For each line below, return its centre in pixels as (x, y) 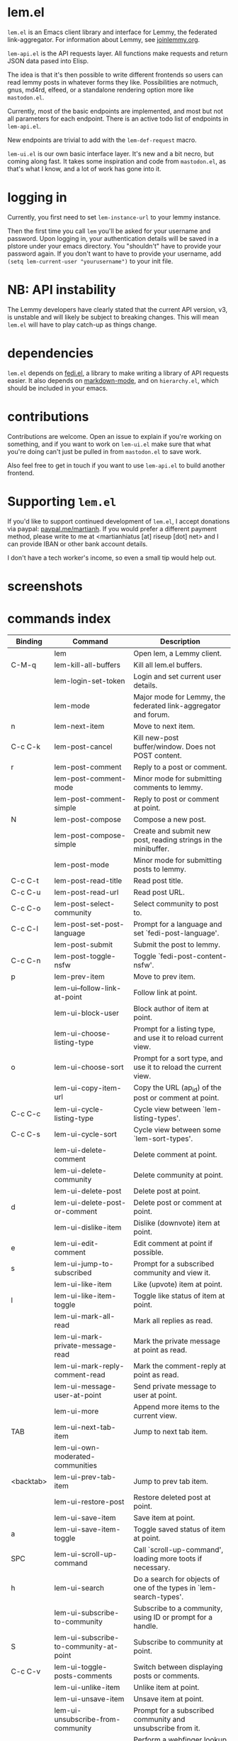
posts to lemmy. (160, 869)
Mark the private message (177, 1341)
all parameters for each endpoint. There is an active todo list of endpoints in (118, 119)
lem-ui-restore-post (89, 1502)
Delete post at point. (167, 1191)
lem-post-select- (85, 904)
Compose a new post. (170, 819)
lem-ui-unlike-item (87, 1687)
